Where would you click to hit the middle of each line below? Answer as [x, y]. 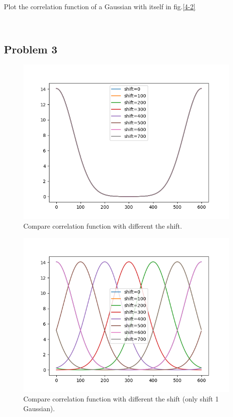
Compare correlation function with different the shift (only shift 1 [121, 399]
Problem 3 [31, 49]
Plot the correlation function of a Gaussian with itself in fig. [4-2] [100, 6]
